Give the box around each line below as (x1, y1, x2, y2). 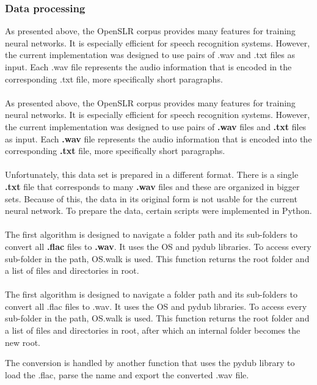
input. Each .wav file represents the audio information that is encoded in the (5, 61, 292, 73)
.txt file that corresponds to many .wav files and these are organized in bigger (5, 180, 300, 193)
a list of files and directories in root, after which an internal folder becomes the (5, 324, 301, 337)
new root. (5, 335, 40, 348)
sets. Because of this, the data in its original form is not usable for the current (5, 192, 297, 205)
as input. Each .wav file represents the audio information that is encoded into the (5, 132, 312, 145)
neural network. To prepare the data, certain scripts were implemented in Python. (5, 204, 312, 217)
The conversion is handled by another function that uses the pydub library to (5, 356, 295, 369)
